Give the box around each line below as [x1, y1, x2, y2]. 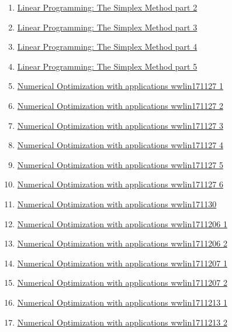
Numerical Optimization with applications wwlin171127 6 [17, 178, 223, 190]
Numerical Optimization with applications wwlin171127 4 [17, 139, 223, 151]
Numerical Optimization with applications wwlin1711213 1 [17, 296, 227, 308]
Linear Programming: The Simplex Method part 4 [17, 40, 198, 53]
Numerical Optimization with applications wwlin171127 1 [17, 80, 223, 92]
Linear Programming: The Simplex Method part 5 [17, 60, 198, 72]
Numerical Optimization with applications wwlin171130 [17, 197, 217, 210]
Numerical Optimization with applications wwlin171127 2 [17, 99, 223, 111]
